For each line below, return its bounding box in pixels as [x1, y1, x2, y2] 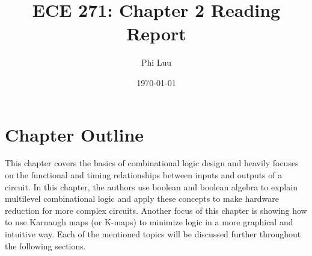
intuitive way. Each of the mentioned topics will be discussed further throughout [5, 228, 301, 240]
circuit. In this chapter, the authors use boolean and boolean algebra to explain [5, 180, 298, 193]
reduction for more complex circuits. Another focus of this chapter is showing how [5, 204, 307, 216]
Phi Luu [141, 56, 172, 69]
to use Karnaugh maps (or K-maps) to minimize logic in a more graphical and [5, 216, 293, 228]
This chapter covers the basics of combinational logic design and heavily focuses [5, 157, 299, 169]
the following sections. [5, 239, 86, 252]
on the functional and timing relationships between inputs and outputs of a [5, 169, 283, 181]
